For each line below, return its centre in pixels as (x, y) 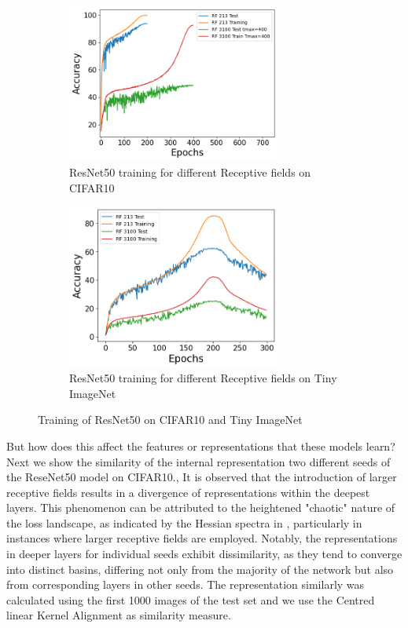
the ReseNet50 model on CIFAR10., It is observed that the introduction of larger (202, 477)
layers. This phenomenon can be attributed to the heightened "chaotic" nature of (201, 508)
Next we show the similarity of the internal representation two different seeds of (198, 461)
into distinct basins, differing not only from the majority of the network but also (200, 569)
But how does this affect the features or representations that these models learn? (201, 445)
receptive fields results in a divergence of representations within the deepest (188, 492)
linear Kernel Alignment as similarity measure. (119, 615)
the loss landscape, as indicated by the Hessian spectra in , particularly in (184, 522)
